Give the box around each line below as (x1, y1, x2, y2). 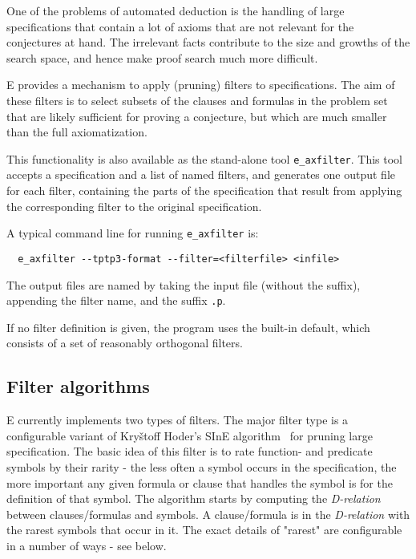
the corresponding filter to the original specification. (6, 197, 262, 214)
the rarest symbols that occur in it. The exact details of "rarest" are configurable (6, 521, 402, 538)
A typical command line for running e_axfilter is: (6, 225, 259, 241)
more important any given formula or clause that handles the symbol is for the (6, 474, 393, 491)
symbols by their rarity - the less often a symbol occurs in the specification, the (6, 458, 397, 475)
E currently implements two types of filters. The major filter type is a (6, 411, 349, 428)
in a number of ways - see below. (6, 537, 167, 553)
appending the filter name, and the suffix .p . (6, 292, 226, 309)
